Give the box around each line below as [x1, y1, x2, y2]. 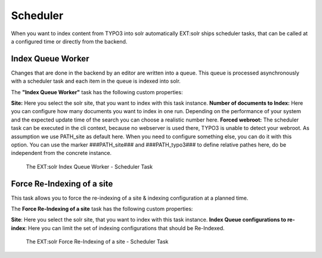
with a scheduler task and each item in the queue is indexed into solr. [11, 77, 181, 85]
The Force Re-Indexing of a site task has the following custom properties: [11, 206, 193, 213]
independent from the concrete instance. [11, 150, 112, 157]
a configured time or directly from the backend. [11, 38, 128, 45]
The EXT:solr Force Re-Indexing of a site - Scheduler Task [26, 238, 169, 245]
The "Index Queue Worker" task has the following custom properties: [11, 88, 183, 95]
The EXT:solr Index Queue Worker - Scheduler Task [26, 163, 153, 170]
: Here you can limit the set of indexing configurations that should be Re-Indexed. [24, 224, 225, 232]
